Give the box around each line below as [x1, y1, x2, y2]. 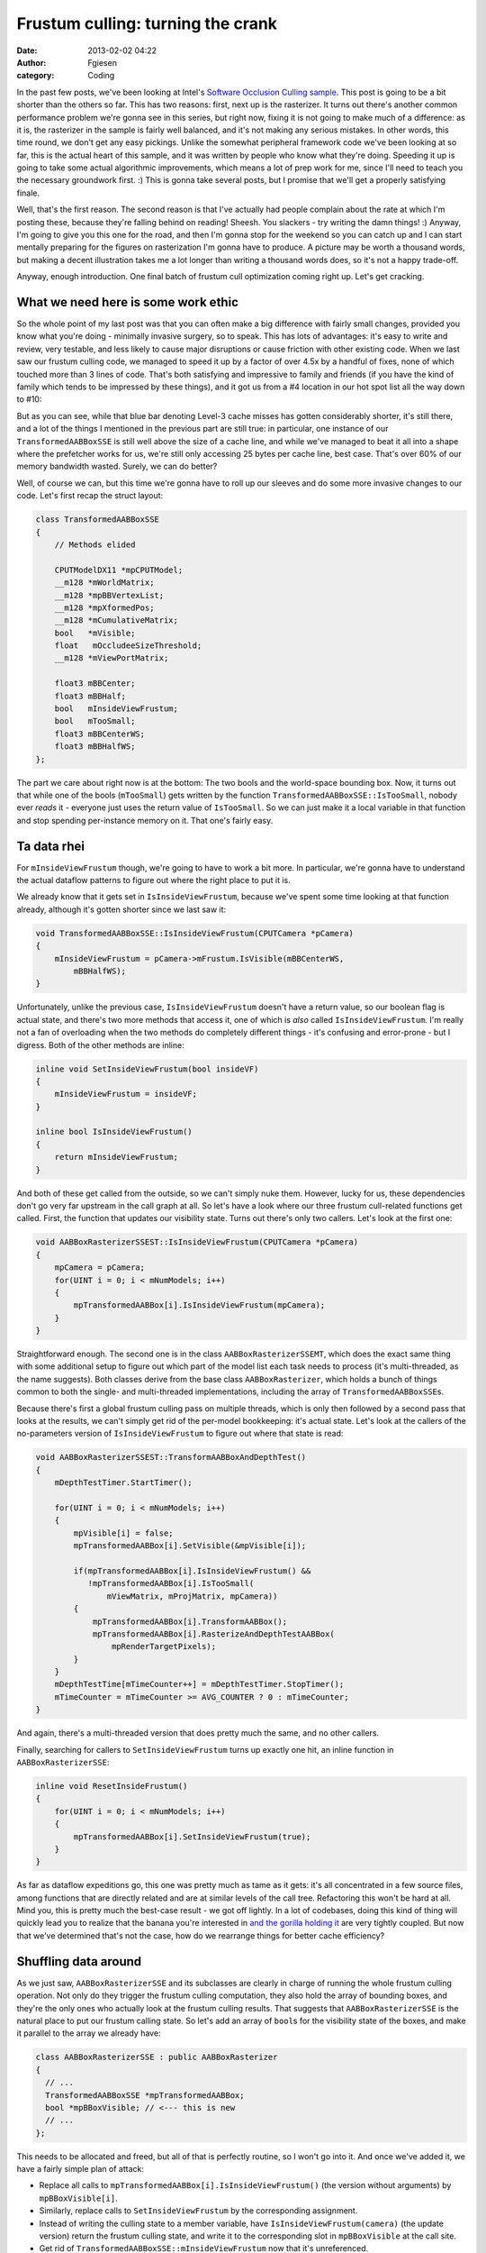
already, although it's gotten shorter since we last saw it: [16, 904, 227, 915]
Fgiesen [87, 57, 117, 68]
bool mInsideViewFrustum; [54, 704, 179, 714]
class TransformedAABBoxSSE [35, 515, 159, 524]
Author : [16, 57, 47, 68]
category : [16, 70, 55, 81]
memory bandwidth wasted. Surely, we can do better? [16, 461, 218, 472]
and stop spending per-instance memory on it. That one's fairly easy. [16, 815, 274, 825]
